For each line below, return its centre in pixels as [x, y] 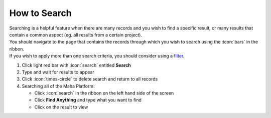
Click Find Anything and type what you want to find [88, 100]
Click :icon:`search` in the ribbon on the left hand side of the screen [104, 93]
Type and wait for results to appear [58, 72]
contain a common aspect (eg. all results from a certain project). [76, 34]
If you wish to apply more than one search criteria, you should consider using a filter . [97, 56]
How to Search [41, 13]
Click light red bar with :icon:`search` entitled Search [77, 65]
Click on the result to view [61, 107]
